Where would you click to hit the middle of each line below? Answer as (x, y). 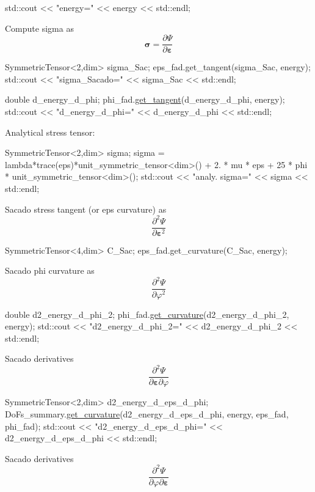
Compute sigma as (39, 28)
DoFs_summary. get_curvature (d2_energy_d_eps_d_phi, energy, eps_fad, (147, 414)
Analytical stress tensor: (50, 132)
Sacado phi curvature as (50, 270)
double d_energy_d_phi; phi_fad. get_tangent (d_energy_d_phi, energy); (145, 99)
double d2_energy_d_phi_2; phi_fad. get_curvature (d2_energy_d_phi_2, (147, 314)
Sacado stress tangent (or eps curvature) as (86, 209)
